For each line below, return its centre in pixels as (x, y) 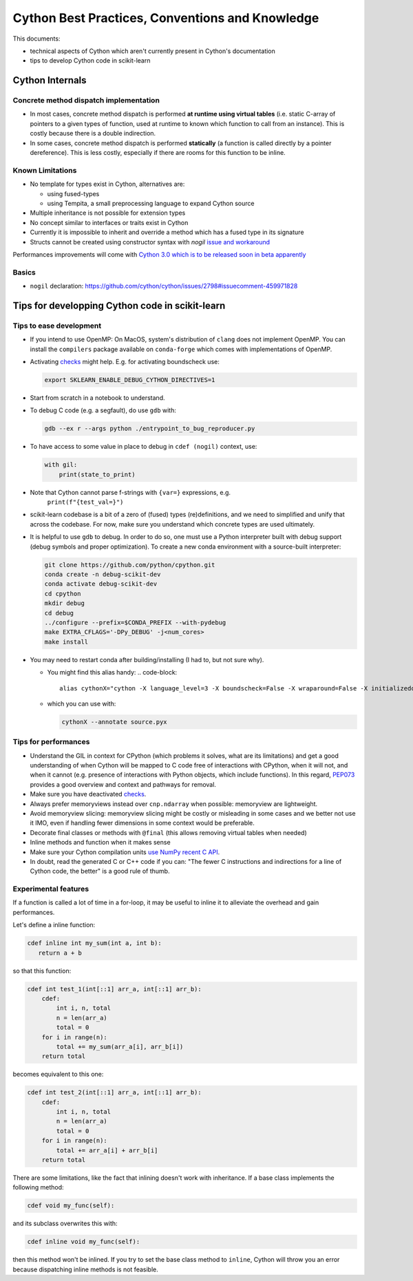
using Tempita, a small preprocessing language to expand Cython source (151, 203)
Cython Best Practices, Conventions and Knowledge (166, 18)
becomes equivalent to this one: (58, 1074)
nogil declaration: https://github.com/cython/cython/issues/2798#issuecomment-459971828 (164, 286)
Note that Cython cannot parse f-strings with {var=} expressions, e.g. (130, 492)
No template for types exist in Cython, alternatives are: (107, 184)
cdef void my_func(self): (71, 1206)
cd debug (59, 613)
